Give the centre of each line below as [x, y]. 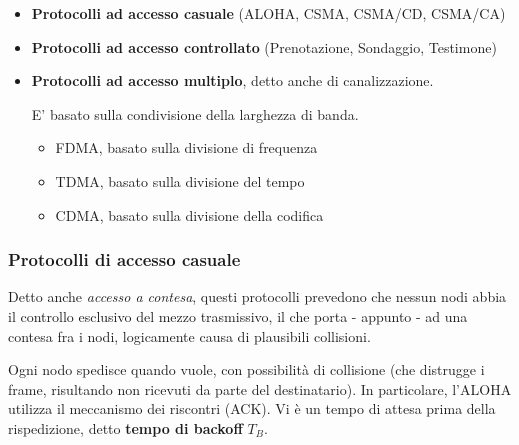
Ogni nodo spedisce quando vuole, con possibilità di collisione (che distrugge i [246, 369]
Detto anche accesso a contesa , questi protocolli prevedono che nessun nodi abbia [257, 296]
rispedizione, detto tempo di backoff [125, 427]
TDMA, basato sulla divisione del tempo [180, 180]
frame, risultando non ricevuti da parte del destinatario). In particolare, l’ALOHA [260, 388]
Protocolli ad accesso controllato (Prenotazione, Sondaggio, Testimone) [264, 46]
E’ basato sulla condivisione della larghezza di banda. [195, 113]
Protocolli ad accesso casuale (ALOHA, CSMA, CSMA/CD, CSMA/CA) [268, 13]
